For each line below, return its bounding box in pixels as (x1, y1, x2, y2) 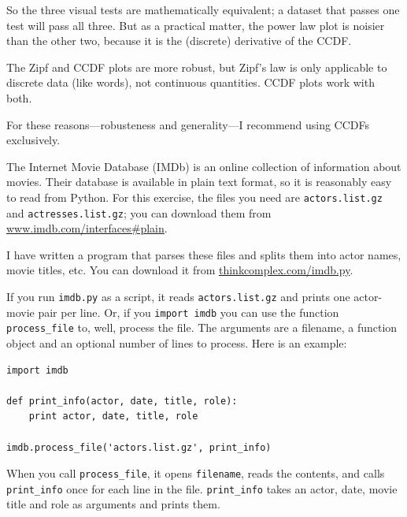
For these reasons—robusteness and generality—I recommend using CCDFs (6, 116, 370, 132)
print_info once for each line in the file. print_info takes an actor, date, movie (6, 480, 398, 497)
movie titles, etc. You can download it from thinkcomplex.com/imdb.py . (6, 262, 353, 278)
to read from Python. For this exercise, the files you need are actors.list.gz (6, 188, 383, 205)
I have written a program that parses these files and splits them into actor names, (6, 246, 401, 262)
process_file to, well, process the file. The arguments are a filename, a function (6, 319, 398, 336)
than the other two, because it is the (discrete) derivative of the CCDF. (6, 32, 352, 49)
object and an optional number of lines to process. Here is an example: (6, 335, 347, 351)
